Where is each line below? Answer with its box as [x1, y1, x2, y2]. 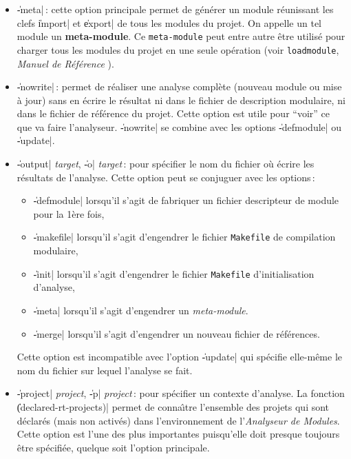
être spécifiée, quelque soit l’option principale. [17, 440, 210, 454]
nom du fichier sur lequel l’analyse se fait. [17, 363, 193, 377]
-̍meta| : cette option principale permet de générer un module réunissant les [17, 2, 334, 16]
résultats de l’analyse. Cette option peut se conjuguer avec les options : [17, 170, 315, 184]
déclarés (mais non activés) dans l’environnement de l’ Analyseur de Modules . [17, 413, 340, 427]
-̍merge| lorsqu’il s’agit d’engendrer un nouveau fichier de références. [33, 326, 320, 340]
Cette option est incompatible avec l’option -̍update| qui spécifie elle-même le [17, 349, 343, 364]
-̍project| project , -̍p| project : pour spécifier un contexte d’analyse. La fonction [17, 386, 345, 400]
